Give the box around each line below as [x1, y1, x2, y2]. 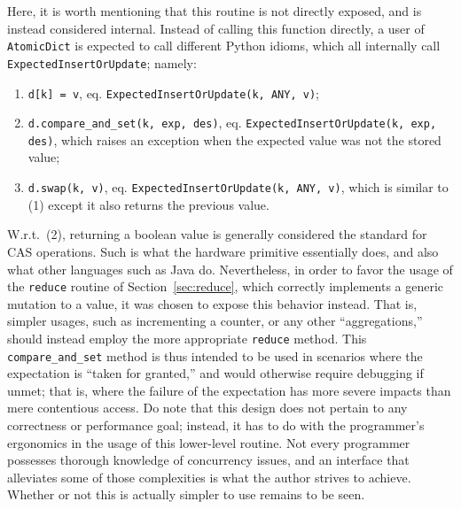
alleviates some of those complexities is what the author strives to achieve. [7, 467, 411, 486]
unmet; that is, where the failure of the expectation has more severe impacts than [7, 381, 451, 399]
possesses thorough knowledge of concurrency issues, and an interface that [7, 451, 410, 469]
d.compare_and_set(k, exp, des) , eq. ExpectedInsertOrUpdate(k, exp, [27, 113, 437, 132]
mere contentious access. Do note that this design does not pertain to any [7, 398, 408, 417]
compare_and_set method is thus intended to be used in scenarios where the [7, 346, 423, 365]
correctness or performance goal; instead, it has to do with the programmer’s [7, 416, 425, 435]
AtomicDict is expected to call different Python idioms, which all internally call [7, 36, 441, 55]
